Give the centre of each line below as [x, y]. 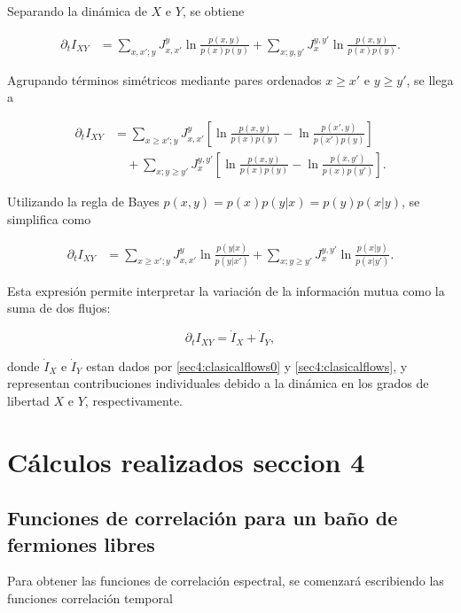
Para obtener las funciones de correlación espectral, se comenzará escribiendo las [226, 581]
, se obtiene [213, 11]
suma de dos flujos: [59, 308]
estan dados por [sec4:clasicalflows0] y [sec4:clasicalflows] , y [247, 365]
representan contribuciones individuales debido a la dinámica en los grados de [218, 383]
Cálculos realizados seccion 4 [186, 461]
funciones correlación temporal [90, 598]
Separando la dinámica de [77, 11]
